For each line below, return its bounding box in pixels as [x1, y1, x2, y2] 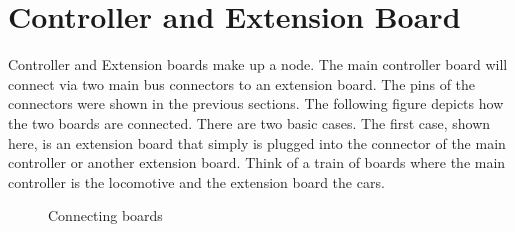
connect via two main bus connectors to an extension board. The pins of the [8, 73, 476, 94]
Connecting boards [48, 205, 163, 226]
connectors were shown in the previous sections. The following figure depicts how [8, 93, 504, 114]
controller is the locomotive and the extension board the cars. [8, 171, 385, 192]
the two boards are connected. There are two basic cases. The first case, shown [8, 112, 491, 133]
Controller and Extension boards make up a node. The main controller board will [8, 54, 508, 75]
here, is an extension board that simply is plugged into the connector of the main [8, 132, 506, 153]
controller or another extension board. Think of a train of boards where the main [8, 152, 506, 173]
